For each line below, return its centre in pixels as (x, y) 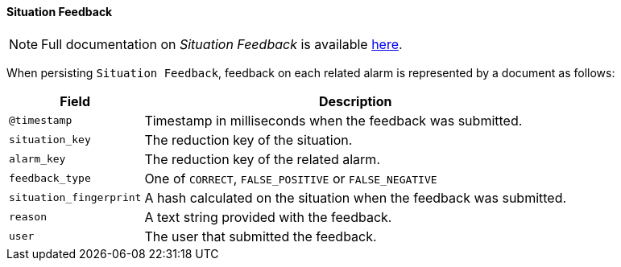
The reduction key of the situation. (248, 140)
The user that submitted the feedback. (261, 236)
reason (28, 217)
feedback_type (50, 179)
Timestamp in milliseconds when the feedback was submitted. (333, 120)
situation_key (50, 140)
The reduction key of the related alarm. (262, 159)
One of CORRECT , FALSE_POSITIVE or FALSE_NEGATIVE (291, 178)
